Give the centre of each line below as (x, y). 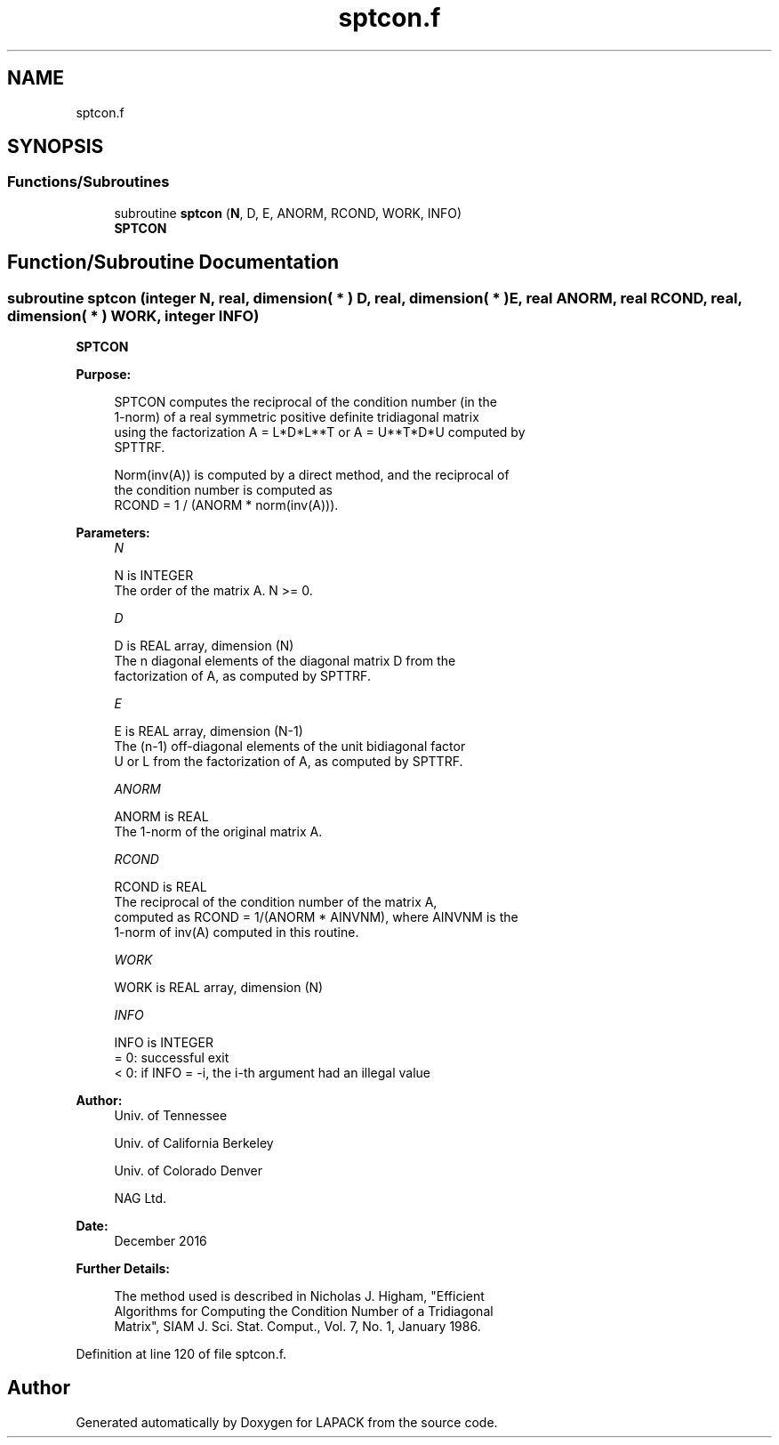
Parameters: (113, 533)
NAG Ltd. (141, 1199)
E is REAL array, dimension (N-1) (209, 731)
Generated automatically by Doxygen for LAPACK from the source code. (287, 1422)
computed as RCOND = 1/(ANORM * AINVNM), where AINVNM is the (316, 917)
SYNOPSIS (56, 147)
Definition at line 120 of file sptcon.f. (181, 1354)
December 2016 (161, 1241)
